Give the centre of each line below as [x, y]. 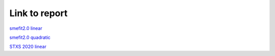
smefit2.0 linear [26, 28]
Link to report [38, 13]
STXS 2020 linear [28, 47]
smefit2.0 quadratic [30, 37]
